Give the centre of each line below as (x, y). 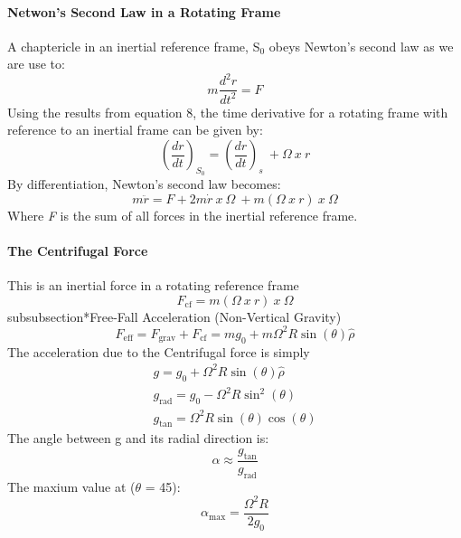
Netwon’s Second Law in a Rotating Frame (144, 11)
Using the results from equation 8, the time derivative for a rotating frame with (228, 112)
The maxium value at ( (71, 486)
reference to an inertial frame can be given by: (135, 130)
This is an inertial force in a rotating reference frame (153, 285)
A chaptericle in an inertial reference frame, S (134, 46)
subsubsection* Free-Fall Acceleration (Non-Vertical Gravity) (174, 316)
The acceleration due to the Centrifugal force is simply (159, 351)
